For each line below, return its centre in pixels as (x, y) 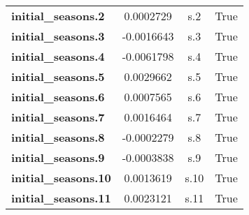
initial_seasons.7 (58, 117)
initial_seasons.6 (58, 97)
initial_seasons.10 (61, 178)
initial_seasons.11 (61, 198)
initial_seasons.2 (58, 16)
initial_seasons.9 (58, 157)
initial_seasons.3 (58, 36)
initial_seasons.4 (58, 56)
